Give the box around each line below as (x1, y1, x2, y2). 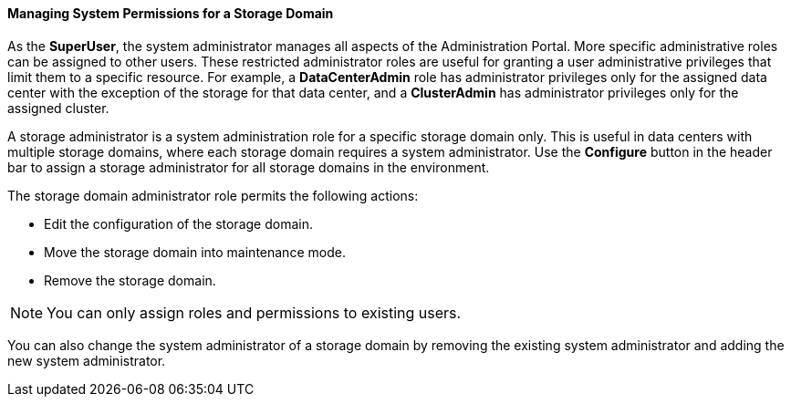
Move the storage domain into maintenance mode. (44, 243, 346, 260)
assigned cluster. (7, 99, 109, 116)
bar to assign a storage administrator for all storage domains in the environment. (7, 159, 490, 175)
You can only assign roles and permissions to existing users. (47, 303, 462, 322)
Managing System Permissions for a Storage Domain (7, 5, 334, 21)
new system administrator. (7, 352, 166, 368)
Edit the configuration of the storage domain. (44, 215, 313, 232)
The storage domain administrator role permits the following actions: (7, 187, 419, 203)
